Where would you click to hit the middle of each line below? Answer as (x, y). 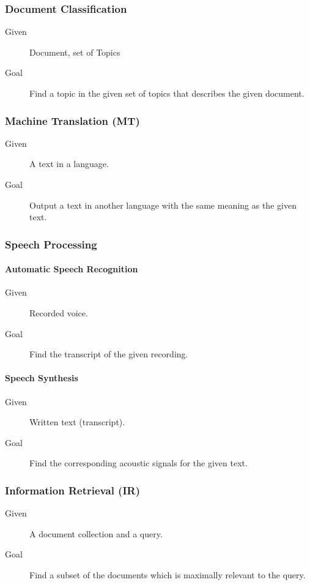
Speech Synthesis (42, 378)
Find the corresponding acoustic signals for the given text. (138, 463)
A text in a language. (69, 164)
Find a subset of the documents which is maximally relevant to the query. (168, 574)
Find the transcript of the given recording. (109, 354)
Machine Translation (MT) (72, 120)
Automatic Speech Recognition (72, 269)
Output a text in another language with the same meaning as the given (163, 205)
